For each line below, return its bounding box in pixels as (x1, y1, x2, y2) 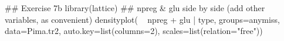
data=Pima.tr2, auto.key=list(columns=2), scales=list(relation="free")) (5, 25, 263, 37)
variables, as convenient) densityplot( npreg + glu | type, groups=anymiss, (5, 13, 280, 25)
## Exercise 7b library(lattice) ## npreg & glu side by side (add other (5, 2, 265, 13)
